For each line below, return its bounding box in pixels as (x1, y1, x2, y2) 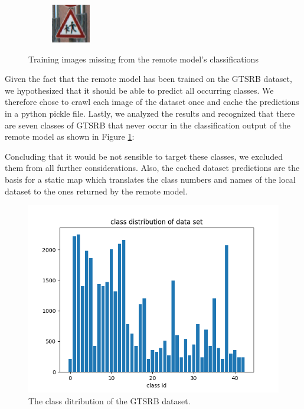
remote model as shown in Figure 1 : (5, 130, 135, 143)
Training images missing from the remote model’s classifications (28, 52, 259, 65)
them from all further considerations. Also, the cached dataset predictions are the (5, 161, 300, 174)
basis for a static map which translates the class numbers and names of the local (5, 173, 296, 185)
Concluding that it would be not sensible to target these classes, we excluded (5, 150, 283, 162)
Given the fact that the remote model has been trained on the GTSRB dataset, (5, 72, 292, 85)
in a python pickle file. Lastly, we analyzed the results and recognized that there (5, 107, 295, 119)
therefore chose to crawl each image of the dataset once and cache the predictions (5, 95, 299, 108)
